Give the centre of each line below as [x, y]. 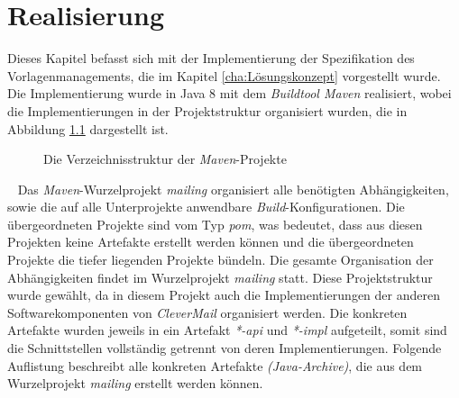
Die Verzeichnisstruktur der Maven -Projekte [165, 159]
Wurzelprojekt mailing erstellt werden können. [135, 383]
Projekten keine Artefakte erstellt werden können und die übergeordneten [211, 242]
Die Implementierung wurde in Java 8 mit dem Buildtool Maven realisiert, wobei [229, 93]
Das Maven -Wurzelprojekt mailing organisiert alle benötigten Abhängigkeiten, [233, 189]
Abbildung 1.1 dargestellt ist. [88, 128]
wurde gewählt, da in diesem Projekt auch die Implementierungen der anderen [224, 295]
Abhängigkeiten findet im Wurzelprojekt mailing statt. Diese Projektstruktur [220, 277]
